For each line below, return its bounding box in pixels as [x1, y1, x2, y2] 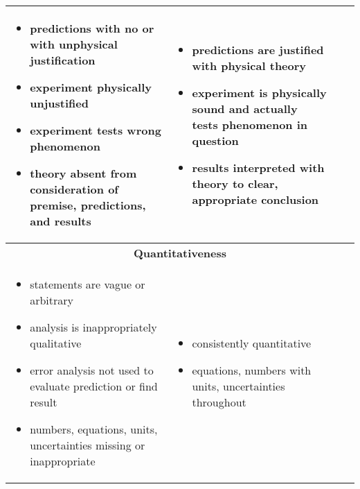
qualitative [30, 335, 82, 351]
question [192, 132, 239, 148]
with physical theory [192, 58, 307, 74]
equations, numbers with [192, 362, 312, 378]
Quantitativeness [133, 245, 227, 261]
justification [30, 52, 96, 68]
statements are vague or [30, 276, 145, 292]
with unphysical [30, 36, 118, 52]
